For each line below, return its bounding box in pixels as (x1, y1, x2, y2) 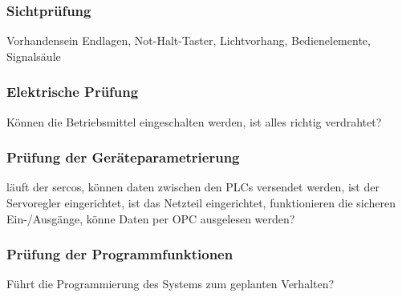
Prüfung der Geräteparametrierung (6, 147, 240, 167)
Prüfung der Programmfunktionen (6, 244, 233, 264)
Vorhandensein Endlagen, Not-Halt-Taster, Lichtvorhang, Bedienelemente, (6, 32, 371, 49)
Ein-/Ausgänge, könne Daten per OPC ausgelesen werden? (6, 210, 295, 227)
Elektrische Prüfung (6, 82, 139, 102)
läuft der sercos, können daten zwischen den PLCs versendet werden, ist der (6, 179, 380, 195)
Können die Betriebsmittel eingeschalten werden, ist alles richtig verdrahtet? (6, 113, 382, 130)
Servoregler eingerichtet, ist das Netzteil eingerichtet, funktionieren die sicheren (6, 195, 396, 211)
